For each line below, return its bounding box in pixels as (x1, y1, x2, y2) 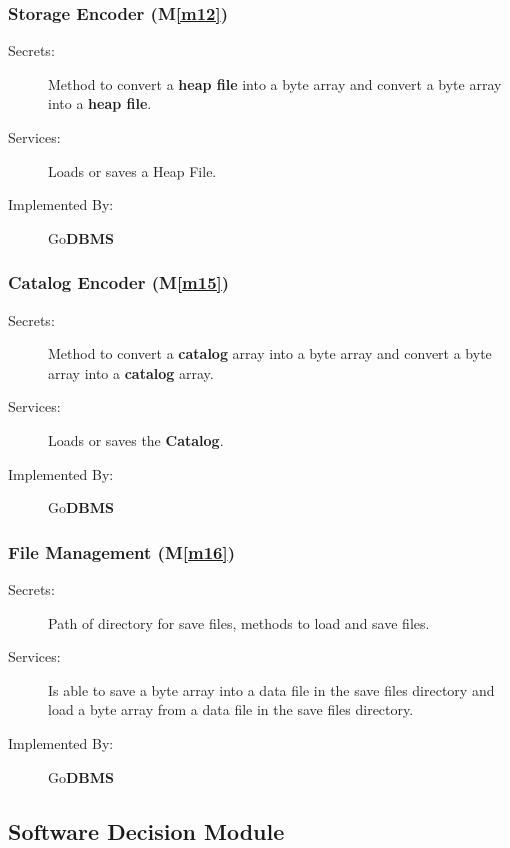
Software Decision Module (8, 815, 285, 846)
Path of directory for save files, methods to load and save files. (48, 612, 430, 633)
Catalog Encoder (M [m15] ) (8, 270, 230, 295)
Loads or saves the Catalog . (48, 429, 224, 450)
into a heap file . (48, 93, 152, 114)
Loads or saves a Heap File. (48, 160, 217, 181)
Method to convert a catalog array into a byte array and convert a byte (48, 343, 492, 364)
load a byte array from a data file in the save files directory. (48, 699, 414, 720)
